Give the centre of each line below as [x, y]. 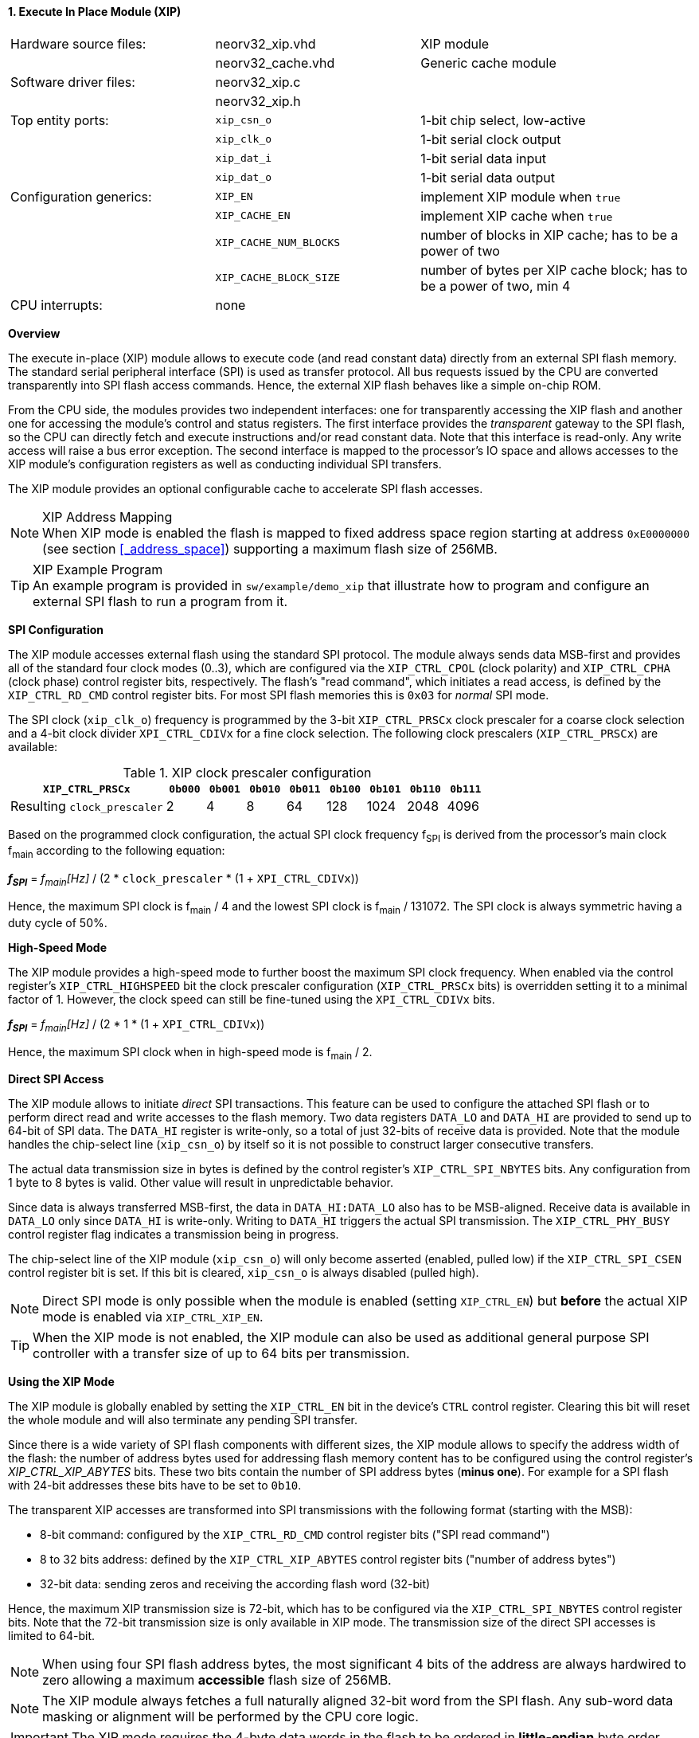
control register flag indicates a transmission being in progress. [174, 1235]
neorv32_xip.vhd [266, 43]
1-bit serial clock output [491, 139]
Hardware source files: [78, 43]
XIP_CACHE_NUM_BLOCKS [278, 243]
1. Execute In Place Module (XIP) [95, 12]
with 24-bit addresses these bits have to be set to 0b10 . [155, 1486]
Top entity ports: [60, 120]
